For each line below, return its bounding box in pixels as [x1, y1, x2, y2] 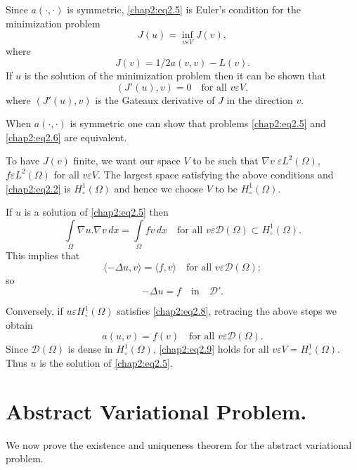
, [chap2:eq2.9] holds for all [152, 341, 269, 356]
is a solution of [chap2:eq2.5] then [24, 204, 169, 219]
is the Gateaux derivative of [95, 92, 215, 107]
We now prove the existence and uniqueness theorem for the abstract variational [6, 437, 352, 452]
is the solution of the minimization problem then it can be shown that [24, 68, 326, 82]
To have [6, 153, 40, 168]
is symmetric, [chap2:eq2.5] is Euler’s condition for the [67, 2, 301, 16]
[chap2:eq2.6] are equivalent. [6, 129, 127, 144]
